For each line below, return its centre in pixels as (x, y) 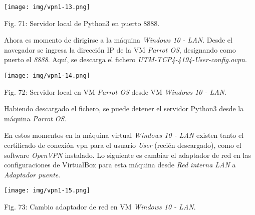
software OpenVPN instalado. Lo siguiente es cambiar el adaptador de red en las (127, 155)
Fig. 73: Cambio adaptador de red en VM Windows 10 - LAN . (100, 207)
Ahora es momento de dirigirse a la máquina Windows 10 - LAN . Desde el (118, 40)
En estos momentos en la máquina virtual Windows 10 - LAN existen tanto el (124, 135)
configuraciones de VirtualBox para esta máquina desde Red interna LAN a (120, 165)
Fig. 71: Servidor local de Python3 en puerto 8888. (82, 23)
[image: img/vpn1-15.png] (47, 191)
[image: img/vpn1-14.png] (47, 76)
